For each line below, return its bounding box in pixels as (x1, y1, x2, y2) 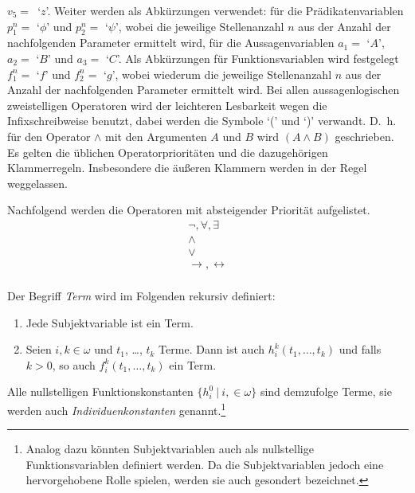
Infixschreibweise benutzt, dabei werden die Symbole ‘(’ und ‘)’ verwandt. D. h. (7, 112, 397, 129)
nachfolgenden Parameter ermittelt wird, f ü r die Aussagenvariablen (7, 34, 335, 51)
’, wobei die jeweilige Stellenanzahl (115, 18, 284, 34)
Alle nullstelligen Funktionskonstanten (7, 383, 194, 400)
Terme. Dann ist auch (159, 341, 265, 358)
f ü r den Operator (7, 127, 91, 144)
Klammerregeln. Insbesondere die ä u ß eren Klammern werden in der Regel (7, 159, 367, 176)
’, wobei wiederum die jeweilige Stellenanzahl (112, 65, 332, 82)
